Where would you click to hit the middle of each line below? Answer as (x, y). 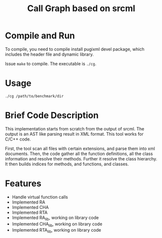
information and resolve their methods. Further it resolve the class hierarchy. (81, 159)
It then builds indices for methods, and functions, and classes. (67, 164)
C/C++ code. (18, 139)
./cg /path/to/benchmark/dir (34, 96)
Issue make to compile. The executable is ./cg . (51, 63)
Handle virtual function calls (40, 197)
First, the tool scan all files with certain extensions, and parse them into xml (80, 148)
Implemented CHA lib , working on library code (57, 224)
